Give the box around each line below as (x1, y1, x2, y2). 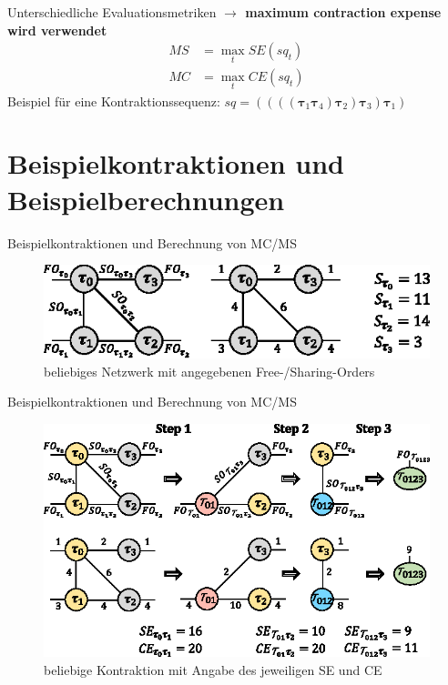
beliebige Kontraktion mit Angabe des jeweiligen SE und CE (44, 660, 382, 679)
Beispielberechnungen (7, 180, 285, 217)
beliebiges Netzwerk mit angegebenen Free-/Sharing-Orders (44, 361, 375, 380)
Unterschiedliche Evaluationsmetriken (7, 3, 217, 21)
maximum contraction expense (245, 3, 442, 21)
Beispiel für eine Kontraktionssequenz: (7, 91, 220, 110)
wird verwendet (7, 20, 107, 39)
